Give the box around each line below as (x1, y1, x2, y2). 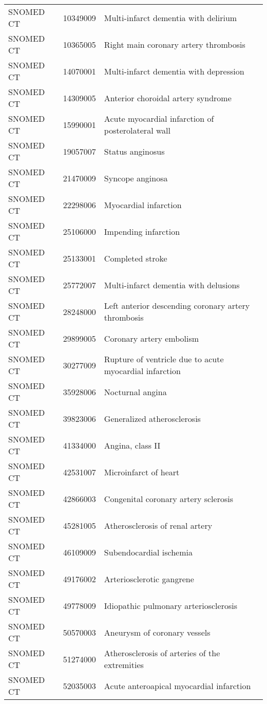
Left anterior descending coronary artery (104, 300, 250, 311)
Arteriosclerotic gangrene (104, 572, 194, 585)
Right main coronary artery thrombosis (104, 38, 245, 50)
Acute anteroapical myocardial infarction (104, 679, 251, 692)
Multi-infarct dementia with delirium (104, 11, 237, 24)
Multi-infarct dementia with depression (104, 65, 244, 77)
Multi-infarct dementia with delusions (104, 279, 240, 291)
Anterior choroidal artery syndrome (104, 91, 232, 104)
